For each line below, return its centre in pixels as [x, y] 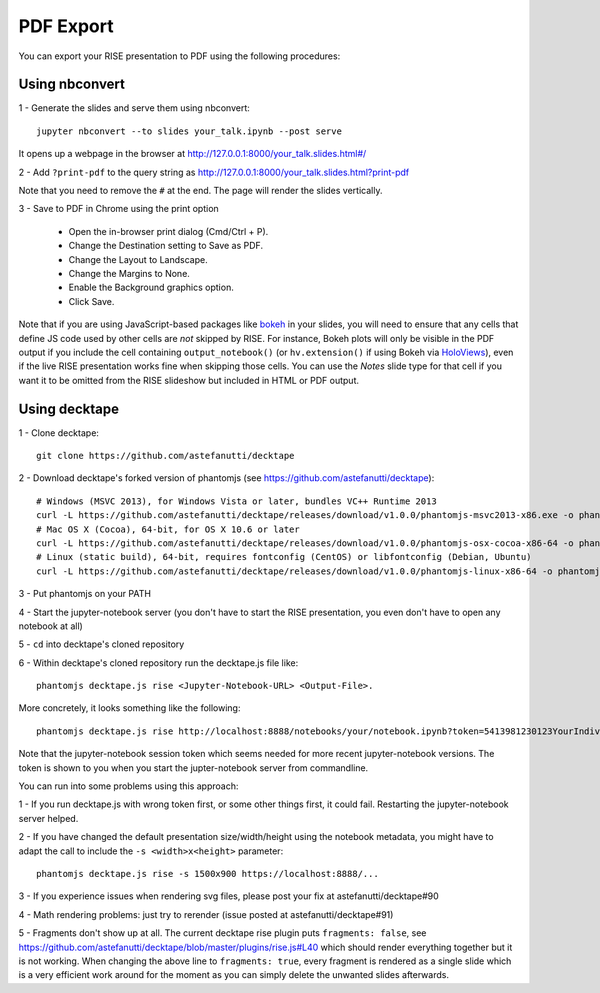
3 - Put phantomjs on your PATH [85, 594]
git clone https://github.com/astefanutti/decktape [165, 455]
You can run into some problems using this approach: [128, 786]
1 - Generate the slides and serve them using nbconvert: [134, 108]
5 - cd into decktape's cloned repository [101, 644]
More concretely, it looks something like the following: [129, 708]
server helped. [48, 818]
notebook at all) [51, 626]
